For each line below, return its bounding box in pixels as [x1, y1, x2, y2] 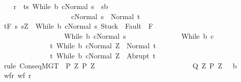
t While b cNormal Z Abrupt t [50, 50, 156, 60]
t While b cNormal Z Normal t [50, 40, 156, 51]
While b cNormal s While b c [64, 30, 214, 41]
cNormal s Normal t [71, 11, 140, 21]
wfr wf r [4, 70, 31, 80]
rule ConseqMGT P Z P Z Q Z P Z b [4, 60, 237, 70]
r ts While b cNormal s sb [13, 1, 108, 11]
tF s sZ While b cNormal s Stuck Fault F [4, 21, 153, 31]
